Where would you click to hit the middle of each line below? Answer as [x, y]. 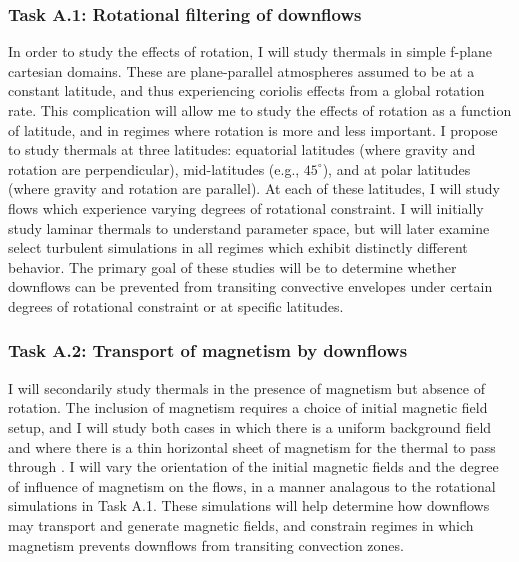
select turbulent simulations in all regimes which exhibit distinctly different [238, 247]
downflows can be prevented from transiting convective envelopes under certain [250, 286]
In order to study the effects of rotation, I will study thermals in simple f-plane [250, 51]
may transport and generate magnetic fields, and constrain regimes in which [241, 524]
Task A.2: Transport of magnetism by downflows [208, 350]
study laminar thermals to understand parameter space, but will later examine [249, 227]
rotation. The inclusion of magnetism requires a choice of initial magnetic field [248, 407]
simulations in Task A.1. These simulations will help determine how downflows [249, 505]
